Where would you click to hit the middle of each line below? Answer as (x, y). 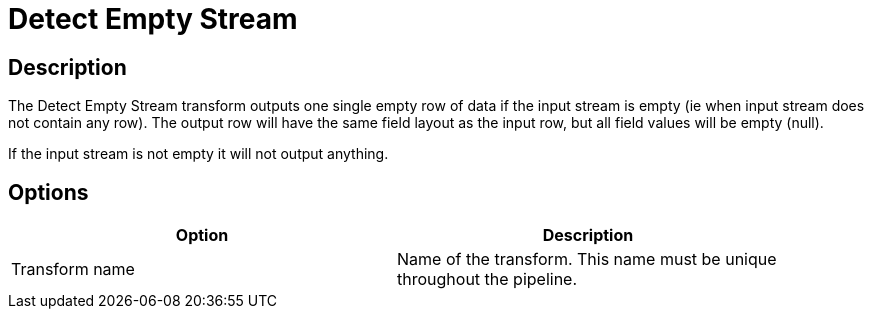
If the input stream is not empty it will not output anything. (198, 154)
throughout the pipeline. (487, 279)
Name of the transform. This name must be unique (587, 259)
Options (48, 192)
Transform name (73, 269)
